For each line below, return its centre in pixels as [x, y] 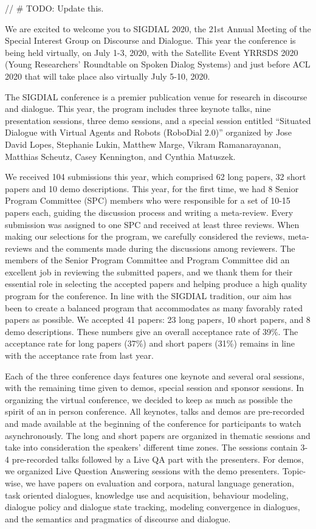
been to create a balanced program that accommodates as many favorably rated [154, 307]
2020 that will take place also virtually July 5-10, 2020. [108, 76]
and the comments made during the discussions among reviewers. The [165, 248]
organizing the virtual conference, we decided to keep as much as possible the [149, 399]
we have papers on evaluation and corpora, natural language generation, [160, 482]
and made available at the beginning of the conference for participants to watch [153, 423]
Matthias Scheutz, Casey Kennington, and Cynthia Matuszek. [120, 156]
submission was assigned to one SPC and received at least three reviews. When [152, 224]
